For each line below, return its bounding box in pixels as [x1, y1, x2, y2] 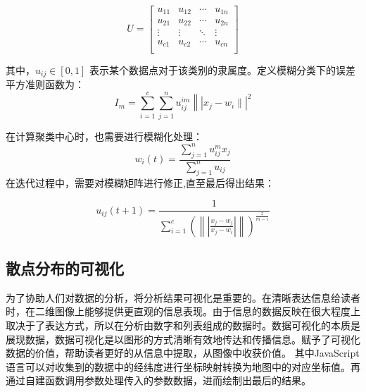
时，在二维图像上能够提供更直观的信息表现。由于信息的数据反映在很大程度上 [6, 304, 360, 319]
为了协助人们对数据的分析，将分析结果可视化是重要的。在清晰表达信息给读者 [6, 290, 360, 305]
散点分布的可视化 [6, 257, 124, 279]
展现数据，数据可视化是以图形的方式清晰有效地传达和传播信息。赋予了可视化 [6, 331, 360, 346]
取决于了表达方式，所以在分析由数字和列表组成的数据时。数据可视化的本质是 [6, 318, 360, 333]
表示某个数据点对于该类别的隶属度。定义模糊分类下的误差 [89, 62, 355, 77]
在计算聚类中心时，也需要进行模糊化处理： [6, 128, 203, 143]
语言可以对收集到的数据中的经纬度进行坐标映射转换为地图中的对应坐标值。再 [6, 359, 360, 374]
